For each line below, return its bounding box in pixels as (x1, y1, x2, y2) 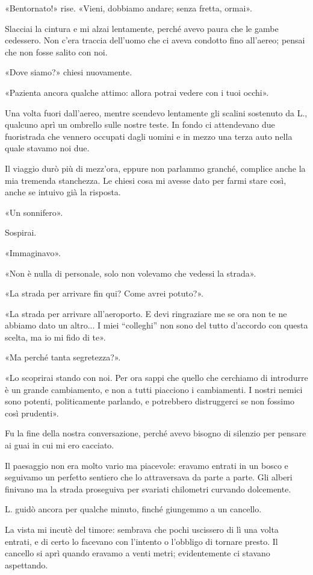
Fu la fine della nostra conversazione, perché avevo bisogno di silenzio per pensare (5, 427, 306, 439)
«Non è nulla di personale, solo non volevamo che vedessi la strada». (5, 266, 256, 279)
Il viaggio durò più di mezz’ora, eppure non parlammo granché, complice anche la (5, 162, 306, 174)
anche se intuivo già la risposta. (5, 186, 121, 198)
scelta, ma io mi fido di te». (5, 330, 106, 343)
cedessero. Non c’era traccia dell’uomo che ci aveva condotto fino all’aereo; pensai (5, 34, 305, 46)
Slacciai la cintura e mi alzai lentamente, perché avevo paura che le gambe (5, 22, 279, 34)
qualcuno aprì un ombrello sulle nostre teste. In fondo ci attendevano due (5, 118, 275, 131)
